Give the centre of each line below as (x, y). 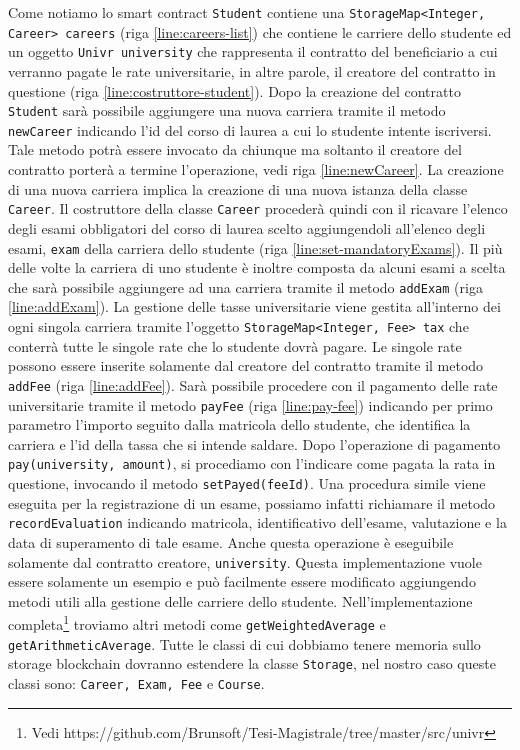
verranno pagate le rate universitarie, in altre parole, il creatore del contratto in (252, 70)
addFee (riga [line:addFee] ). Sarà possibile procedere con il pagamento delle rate (253, 384)
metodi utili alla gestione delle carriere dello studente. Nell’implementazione (240, 600)
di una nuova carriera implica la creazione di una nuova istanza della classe (238, 188)
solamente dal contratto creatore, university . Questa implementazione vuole (245, 561)
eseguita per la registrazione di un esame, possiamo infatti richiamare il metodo (252, 502)
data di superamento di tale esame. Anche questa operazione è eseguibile (231, 541)
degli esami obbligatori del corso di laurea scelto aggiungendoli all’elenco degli (247, 227)
